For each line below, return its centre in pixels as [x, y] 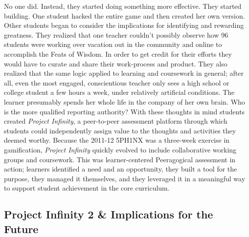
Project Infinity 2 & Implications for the [109, 214]
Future [21, 228]
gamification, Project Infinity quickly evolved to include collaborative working [120, 149]
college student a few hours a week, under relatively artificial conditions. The [119, 92]
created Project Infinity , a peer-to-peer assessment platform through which [116, 121]
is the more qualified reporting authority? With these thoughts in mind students [124, 111]
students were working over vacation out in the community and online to [113, 44]
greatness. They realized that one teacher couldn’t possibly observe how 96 [116, 34]
